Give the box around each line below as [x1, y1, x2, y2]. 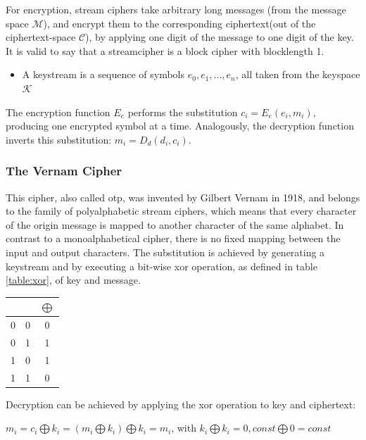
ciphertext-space [6, 30, 76, 44]
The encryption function [6, 104, 111, 119]
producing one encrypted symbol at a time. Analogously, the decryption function [6, 118, 354, 133]
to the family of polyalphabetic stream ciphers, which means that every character [6, 203, 357, 218]
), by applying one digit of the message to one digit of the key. [85, 30, 354, 44]
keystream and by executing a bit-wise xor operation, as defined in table [6, 258, 317, 273]
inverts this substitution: [6, 132, 112, 146]
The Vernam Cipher [6, 162, 122, 180]
